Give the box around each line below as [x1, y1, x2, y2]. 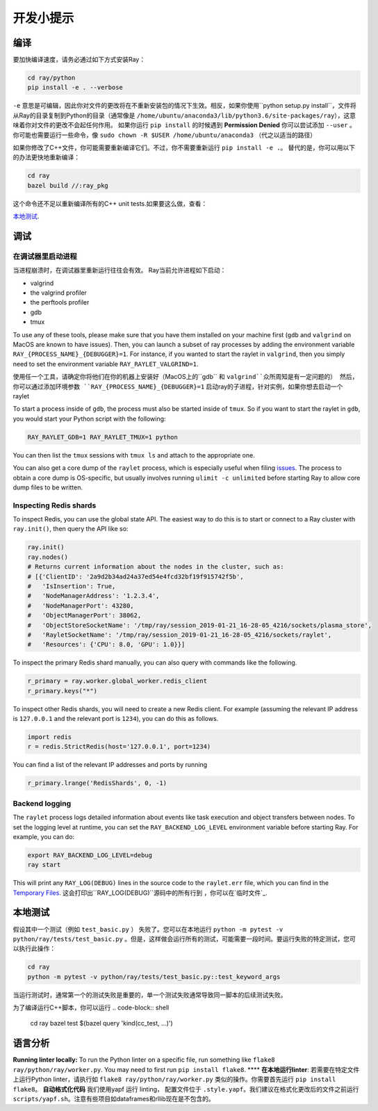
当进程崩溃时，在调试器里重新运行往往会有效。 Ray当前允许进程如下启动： [13, 266, 227, 275]
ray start [27, 861, 61, 869]
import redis [27, 733, 72, 741]
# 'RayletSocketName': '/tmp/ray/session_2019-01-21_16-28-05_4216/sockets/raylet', [27, 631, 332, 639]
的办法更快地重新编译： [13, 153, 80, 161]
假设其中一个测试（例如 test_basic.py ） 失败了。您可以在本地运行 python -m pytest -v [13, 925, 283, 933]
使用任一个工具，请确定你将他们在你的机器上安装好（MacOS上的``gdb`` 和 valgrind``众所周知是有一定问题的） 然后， [13, 373, 359, 381]
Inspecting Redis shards [13, 501, 97, 510]
